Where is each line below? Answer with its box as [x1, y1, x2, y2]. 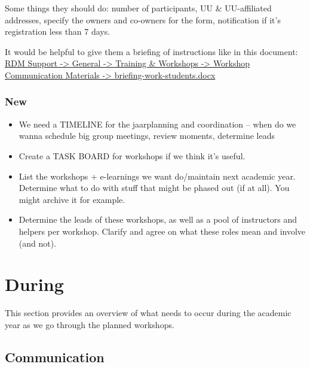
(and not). [19, 236, 57, 249]
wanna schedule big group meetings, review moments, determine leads [19, 129, 275, 142]
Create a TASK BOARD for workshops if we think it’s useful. [19, 149, 245, 162]
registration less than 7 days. [5, 25, 111, 38]
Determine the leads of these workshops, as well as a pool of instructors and [19, 213, 297, 226]
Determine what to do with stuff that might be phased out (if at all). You [19, 181, 290, 194]
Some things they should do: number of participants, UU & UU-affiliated [5, 2, 272, 14]
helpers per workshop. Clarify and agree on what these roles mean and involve [19, 225, 306, 237]
